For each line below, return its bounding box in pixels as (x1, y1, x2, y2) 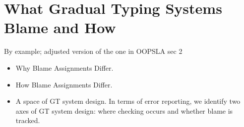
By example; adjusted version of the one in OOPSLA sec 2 (4, 46, 183, 56)
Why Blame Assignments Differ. (15, 62, 114, 73)
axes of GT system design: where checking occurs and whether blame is (15, 105, 233, 116)
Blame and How (4, 17, 116, 38)
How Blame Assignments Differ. (15, 79, 113, 89)
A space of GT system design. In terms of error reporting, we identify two (15, 96, 241, 106)
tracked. (15, 115, 40, 126)
